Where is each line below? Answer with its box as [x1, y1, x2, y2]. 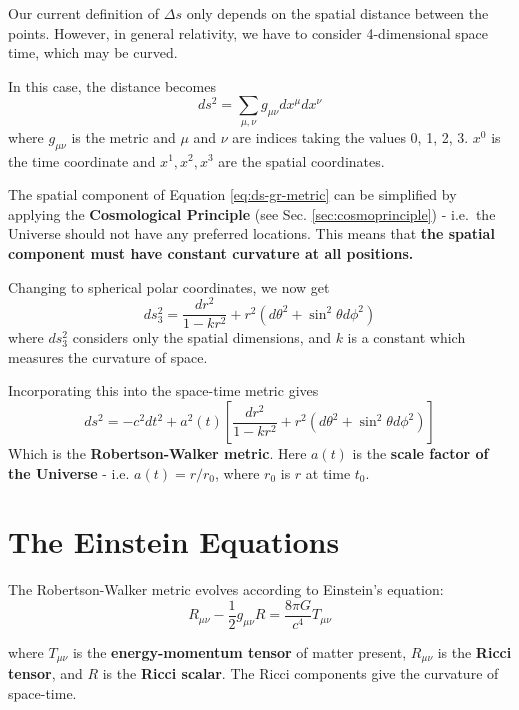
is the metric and [71, 126, 176, 147]
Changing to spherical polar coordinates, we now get [8, 276, 330, 297]
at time [305, 462, 351, 483]
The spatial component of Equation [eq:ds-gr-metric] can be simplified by [8, 184, 457, 205]
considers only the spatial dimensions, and [72, 327, 331, 348]
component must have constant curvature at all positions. [8, 242, 414, 263]
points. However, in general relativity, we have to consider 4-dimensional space [8, 22, 488, 43]
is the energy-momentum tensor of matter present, [72, 642, 407, 663]
